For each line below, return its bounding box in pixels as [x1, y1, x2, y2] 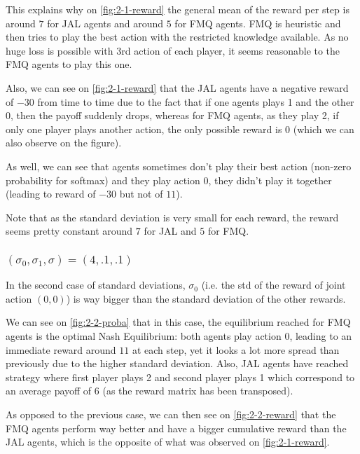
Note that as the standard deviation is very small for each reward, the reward [6, 209, 339, 224]
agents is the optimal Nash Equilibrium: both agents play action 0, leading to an [6, 328, 352, 343]
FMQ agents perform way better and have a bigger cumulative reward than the [6, 420, 347, 435]
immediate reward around [6, 342, 116, 357]
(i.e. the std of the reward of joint [201, 277, 346, 292]
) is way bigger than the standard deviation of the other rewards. [66, 291, 346, 305]
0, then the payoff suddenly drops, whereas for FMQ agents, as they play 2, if [6, 108, 339, 123]
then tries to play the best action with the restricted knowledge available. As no [6, 29, 349, 44]
